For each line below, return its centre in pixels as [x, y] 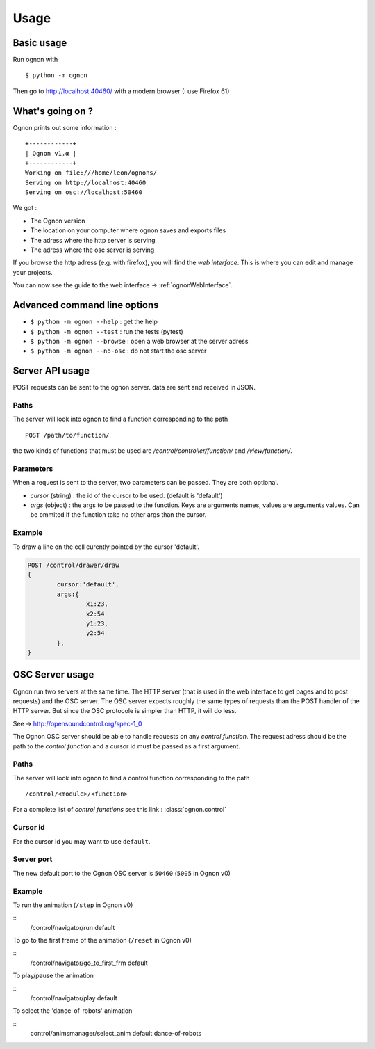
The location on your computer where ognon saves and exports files [128, 230]
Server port [33, 859]
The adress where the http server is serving [93, 240]
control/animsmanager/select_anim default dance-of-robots [116, 1034]
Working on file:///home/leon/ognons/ [91, 173]
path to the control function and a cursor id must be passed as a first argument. [127, 746]
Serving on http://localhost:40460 [86, 182]
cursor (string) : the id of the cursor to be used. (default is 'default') [126, 495]
